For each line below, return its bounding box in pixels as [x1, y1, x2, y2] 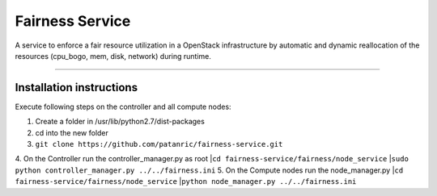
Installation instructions [15, 81, 138, 94]
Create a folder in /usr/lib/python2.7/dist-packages [35, 117, 206, 127]
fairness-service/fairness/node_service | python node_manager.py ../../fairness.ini [15, 177, 357, 186]
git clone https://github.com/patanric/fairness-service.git [35, 140, 283, 149]
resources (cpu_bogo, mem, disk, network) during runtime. [15, 51, 212, 60]
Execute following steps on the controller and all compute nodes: [15, 102, 231, 111]
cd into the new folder [35, 127, 109, 137]
